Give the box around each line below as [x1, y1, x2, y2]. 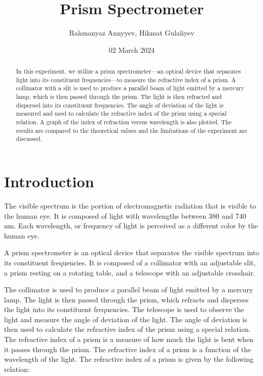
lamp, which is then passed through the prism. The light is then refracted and [16, 92, 222, 101]
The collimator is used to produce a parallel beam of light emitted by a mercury [4, 284, 253, 295]
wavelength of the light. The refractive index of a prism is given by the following [4, 354, 254, 364]
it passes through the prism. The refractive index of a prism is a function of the [4, 344, 251, 354]
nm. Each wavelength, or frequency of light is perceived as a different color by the [4, 220, 258, 231]
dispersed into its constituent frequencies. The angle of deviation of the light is [16, 100, 223, 109]
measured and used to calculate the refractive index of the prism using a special [16, 109, 227, 118]
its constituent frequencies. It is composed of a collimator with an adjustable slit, [4, 257, 256, 267]
